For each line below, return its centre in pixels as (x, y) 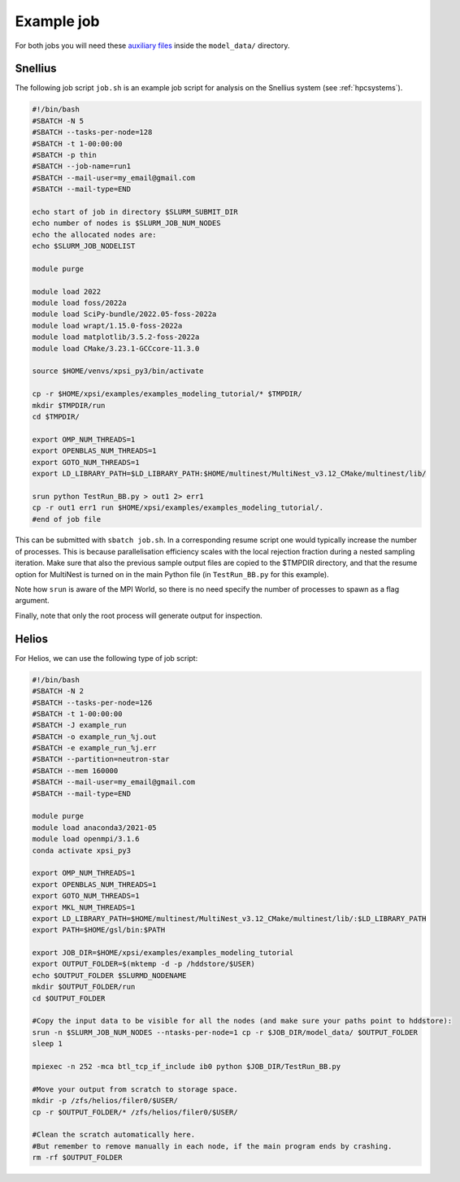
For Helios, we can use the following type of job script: (106, 658)
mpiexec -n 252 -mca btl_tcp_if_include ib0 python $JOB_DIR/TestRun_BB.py (187, 1066)
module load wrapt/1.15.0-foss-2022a (107, 326)
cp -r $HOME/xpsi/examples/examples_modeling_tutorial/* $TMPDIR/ (167, 394)
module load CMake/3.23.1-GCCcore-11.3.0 (116, 348)
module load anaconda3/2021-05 (95, 828)
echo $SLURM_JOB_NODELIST (84, 246)
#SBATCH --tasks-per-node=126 (92, 702)
